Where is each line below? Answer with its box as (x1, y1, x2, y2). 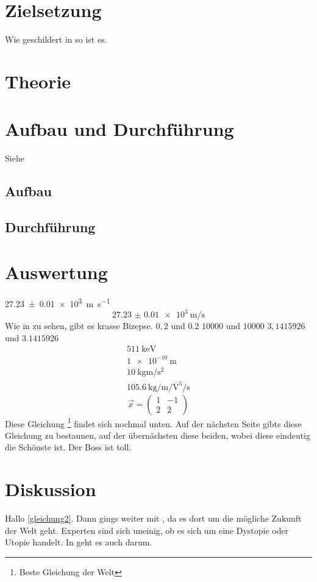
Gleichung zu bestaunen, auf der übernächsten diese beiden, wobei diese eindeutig (5, 428, 311, 441)
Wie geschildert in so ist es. (5, 33, 107, 46)
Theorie (5, 68, 71, 93)
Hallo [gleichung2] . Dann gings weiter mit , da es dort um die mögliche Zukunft (5, 512, 302, 525)
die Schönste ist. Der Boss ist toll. (5, 441, 132, 453)
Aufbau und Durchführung (5, 116, 234, 141)
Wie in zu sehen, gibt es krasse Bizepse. (5, 319, 153, 332)
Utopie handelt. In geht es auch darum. (5, 536, 152, 548)
